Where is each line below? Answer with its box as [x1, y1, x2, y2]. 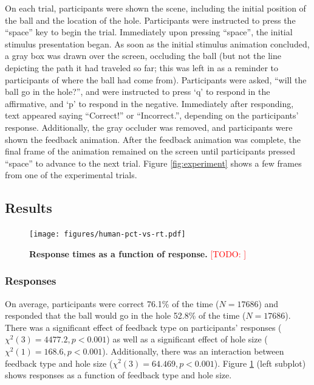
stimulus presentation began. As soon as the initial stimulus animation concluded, [5, 37, 310, 50]
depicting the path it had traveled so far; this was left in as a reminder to [5, 61, 279, 74]
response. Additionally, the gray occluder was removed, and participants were [5, 120, 293, 133]
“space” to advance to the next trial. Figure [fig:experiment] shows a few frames [5, 156, 302, 169]
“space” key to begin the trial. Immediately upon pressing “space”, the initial [5, 26, 293, 38]
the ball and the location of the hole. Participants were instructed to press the [5, 13, 296, 26]
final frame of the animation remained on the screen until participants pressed [5, 145, 296, 158]
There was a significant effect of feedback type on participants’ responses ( [5, 321, 282, 333]
